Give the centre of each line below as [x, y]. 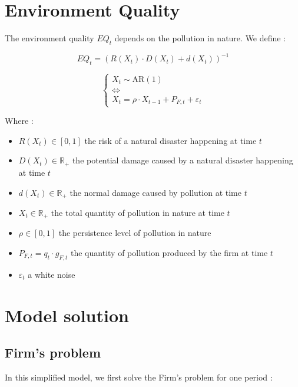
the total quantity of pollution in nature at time [138, 212]
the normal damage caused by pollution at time [155, 192]
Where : [19, 121]
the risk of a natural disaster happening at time [170, 140]
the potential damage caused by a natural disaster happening [183, 160]
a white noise [52, 274]
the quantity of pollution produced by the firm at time [169, 253]
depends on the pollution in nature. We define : [200, 38]
